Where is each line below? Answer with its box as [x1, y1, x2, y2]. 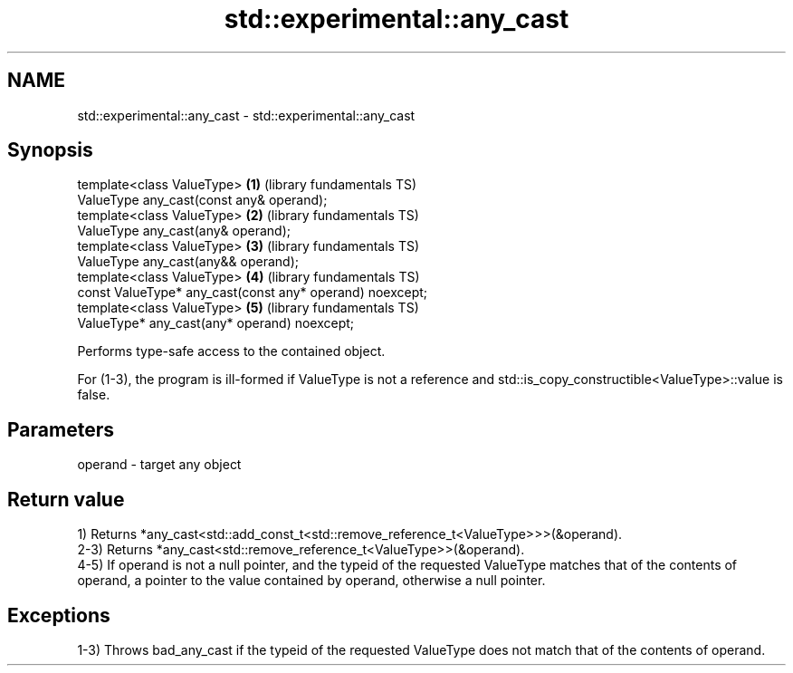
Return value [7, 487, 125, 511]
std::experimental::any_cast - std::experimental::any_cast [77, 107, 416, 123]
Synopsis [7, 139, 93, 162]
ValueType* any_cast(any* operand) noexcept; [77, 315, 355, 332]
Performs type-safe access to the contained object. [77, 343, 386, 360]
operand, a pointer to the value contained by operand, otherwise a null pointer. [77, 572, 546, 589]
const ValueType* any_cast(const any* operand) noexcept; [77, 284, 428, 301]
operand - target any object [77, 457, 242, 473]
